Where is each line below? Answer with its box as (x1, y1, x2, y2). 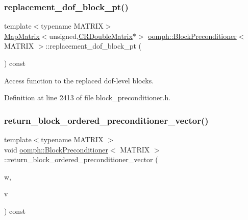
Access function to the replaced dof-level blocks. (4, 75, 154, 85)
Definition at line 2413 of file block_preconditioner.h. (4, 92, 171, 103)
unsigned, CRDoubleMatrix (49, 30, 133, 41)
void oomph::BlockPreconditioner (4, 144, 108, 155)
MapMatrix (4, 30, 40, 41)
